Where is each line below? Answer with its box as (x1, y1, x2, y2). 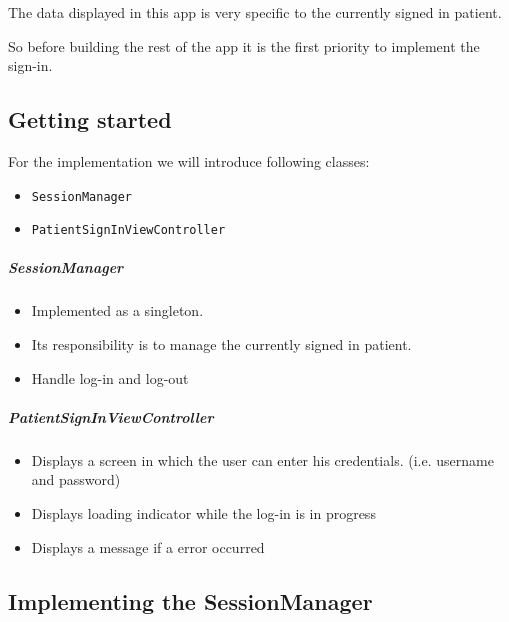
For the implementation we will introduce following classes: (8, 150, 370, 171)
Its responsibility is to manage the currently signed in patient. (31, 334, 412, 355)
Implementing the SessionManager (8, 585, 373, 616)
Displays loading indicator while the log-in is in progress (31, 502, 376, 523)
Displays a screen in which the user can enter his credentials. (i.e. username (31, 449, 494, 470)
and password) (31, 469, 121, 490)
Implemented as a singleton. (31, 300, 204, 321)
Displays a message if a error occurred (31, 536, 265, 557)
